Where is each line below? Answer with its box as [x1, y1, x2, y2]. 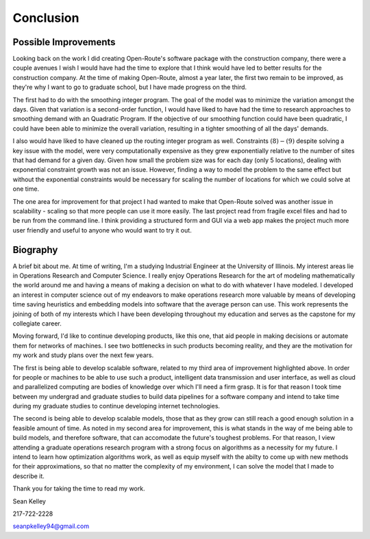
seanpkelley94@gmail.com [12, 522, 89, 530]
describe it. [12, 472, 45, 480]
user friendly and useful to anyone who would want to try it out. [12, 226, 192, 234]
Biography [12, 244, 58, 256]
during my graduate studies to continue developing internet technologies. [12, 402, 221, 410]
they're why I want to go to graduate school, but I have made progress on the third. [12, 83, 247, 92]
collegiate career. [12, 319, 62, 328]
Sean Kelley [12, 497, 46, 505]
